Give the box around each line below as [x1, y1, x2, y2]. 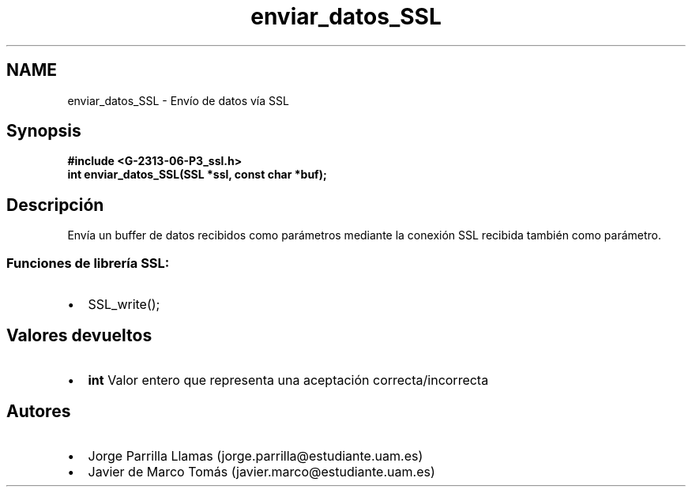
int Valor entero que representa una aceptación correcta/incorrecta [88, 371, 489, 388]
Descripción [6, 194, 104, 215]
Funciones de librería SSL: [6, 254, 170, 271]
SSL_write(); [88, 296, 160, 313]
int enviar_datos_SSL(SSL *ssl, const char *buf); [67, 167, 327, 182]
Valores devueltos [6, 326, 152, 346]
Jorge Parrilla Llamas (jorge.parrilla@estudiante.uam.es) [88, 447, 423, 464]
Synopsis [6, 121, 81, 141]
